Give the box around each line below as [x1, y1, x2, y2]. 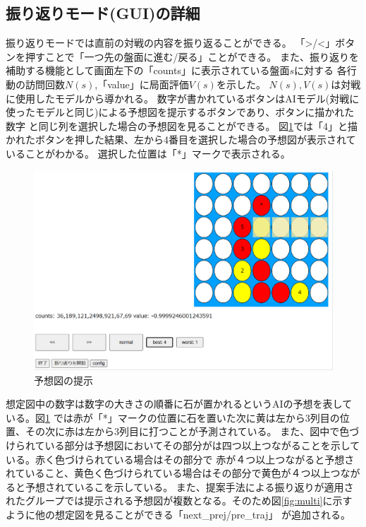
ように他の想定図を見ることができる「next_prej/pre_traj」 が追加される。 [6, 507, 351, 521]
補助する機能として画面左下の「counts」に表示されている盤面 [6, 63, 290, 78]
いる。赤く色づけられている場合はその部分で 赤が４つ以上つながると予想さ [6, 451, 355, 466]
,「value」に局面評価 [94, 76, 189, 91]
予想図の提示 [34, 372, 93, 387]
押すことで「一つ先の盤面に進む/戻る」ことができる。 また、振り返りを [25, 49, 359, 64]
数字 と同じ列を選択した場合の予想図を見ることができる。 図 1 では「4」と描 [6, 118, 358, 133]
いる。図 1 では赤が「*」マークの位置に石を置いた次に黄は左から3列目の [6, 410, 340, 425]
